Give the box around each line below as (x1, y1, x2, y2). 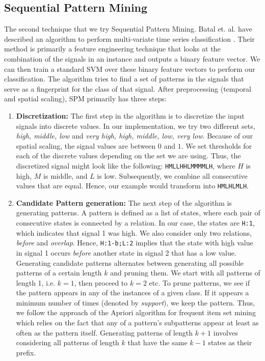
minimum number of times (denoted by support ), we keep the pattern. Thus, (16, 297, 255, 308)
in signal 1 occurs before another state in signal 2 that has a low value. (16, 247, 236, 258)
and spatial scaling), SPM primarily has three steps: (4, 93, 167, 104)
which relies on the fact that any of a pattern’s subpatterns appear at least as (16, 317, 259, 328)
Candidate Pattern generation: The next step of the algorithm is (16, 197, 232, 208)
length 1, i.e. (16, 277, 56, 288)
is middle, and (43, 170, 88, 181)
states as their (208, 337, 252, 348)
